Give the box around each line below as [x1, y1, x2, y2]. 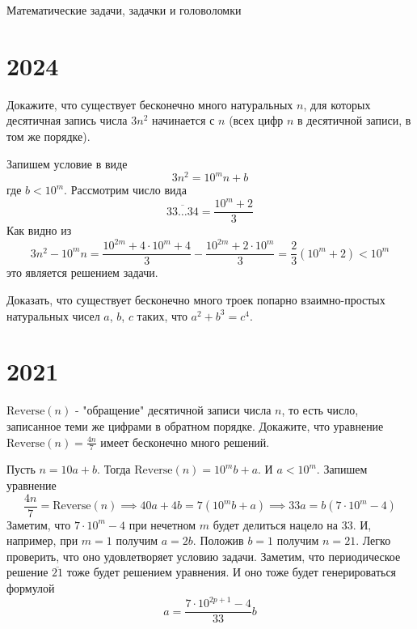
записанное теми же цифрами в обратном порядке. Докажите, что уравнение [6, 417, 384, 434]
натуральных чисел [6, 307, 100, 324]
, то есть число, [281, 402, 359, 419]
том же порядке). [6, 127, 91, 144]
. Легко [356, 532, 391, 549]
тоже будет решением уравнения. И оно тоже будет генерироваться [66, 563, 397, 580]
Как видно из [6, 222, 72, 239]
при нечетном [128, 516, 196, 533]
